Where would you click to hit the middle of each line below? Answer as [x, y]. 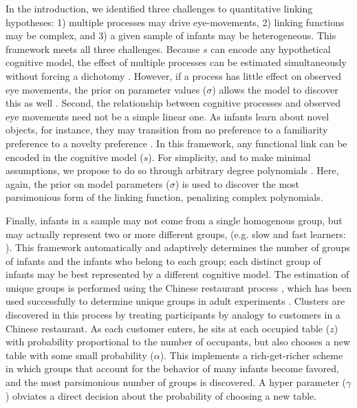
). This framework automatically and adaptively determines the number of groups [178, 247]
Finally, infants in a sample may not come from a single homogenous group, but [174, 220]
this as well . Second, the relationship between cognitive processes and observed [173, 103]
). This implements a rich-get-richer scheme [251, 355]
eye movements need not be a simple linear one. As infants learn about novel [167, 116]
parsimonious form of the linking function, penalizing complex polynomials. [164, 197]
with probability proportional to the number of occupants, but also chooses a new [178, 342]
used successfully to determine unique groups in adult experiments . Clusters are [175, 301]
